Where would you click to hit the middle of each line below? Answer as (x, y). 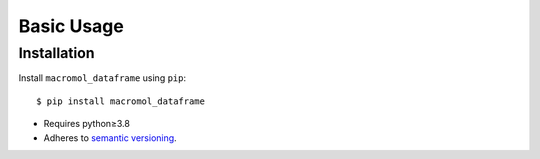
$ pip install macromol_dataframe (120, 101)
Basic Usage (71, 26)
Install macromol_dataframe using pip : (102, 78)
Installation (56, 53)
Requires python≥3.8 (86, 124)
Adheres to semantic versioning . (110, 137)
